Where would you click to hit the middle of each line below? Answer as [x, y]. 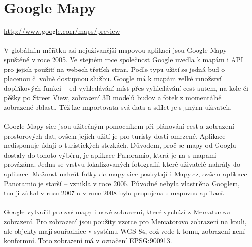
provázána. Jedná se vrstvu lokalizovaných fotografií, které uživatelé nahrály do [122, 164]
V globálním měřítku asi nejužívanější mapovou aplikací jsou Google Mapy [116, 50]
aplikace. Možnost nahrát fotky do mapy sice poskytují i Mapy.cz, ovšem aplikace [126, 174]
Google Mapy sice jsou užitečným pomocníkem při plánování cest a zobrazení [119, 126]
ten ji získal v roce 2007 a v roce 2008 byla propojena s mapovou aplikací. [114, 193]
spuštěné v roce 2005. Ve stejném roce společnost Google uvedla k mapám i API [124, 59]
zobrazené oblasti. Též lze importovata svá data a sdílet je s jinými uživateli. [118, 107]
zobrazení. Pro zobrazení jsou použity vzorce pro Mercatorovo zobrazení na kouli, [125, 221]
